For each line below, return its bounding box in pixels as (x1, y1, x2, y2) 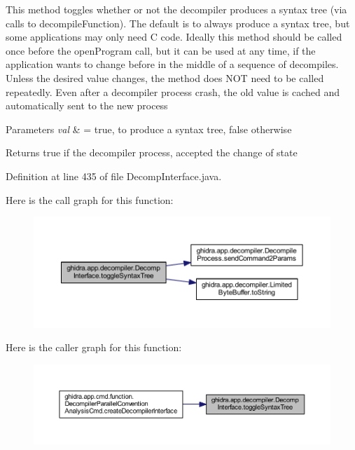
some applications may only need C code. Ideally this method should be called (6, 29, 342, 44)
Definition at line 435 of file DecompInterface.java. (6, 168, 222, 183)
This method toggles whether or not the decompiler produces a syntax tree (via (6, 2, 347, 16)
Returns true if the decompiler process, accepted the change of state (6, 145, 298, 160)
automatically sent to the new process (6, 98, 168, 113)
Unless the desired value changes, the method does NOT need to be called (6, 70, 324, 85)
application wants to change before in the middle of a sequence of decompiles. (6, 57, 339, 71)
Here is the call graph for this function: (6, 192, 174, 207)
